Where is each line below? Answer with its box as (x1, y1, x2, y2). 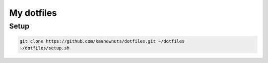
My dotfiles (9, 7, 57, 18)
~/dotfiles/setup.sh (19, 45, 69, 51)
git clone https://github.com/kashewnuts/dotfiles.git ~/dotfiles (19, 38, 185, 44)
